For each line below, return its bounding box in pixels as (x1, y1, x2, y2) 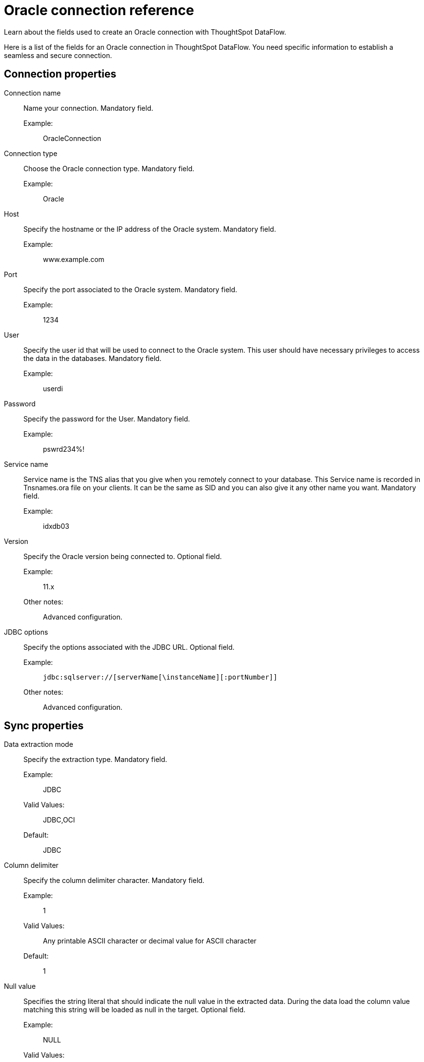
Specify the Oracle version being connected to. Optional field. (23, 552, 222, 561)
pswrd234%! (43, 444, 85, 453)
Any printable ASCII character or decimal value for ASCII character (43, 937, 257, 945)
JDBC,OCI (43, 816, 75, 824)
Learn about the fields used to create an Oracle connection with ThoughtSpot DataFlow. (4, 27, 286, 36)
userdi (43, 384, 63, 393)
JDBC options (4, 627, 48, 636)
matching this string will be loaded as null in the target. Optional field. (23, 1005, 246, 1014)
